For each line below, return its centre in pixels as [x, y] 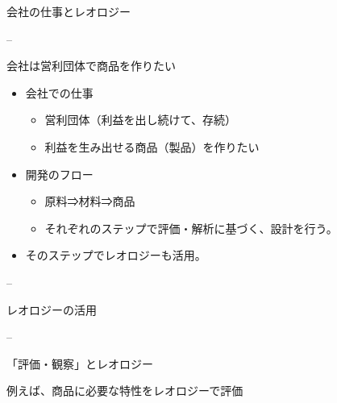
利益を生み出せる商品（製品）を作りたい [152, 146]
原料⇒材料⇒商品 [90, 201]
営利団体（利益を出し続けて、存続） [140, 120]
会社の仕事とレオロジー [69, 11]
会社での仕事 [59, 92]
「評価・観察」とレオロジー [80, 363]
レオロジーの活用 [52, 309]
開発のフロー [59, 174]
